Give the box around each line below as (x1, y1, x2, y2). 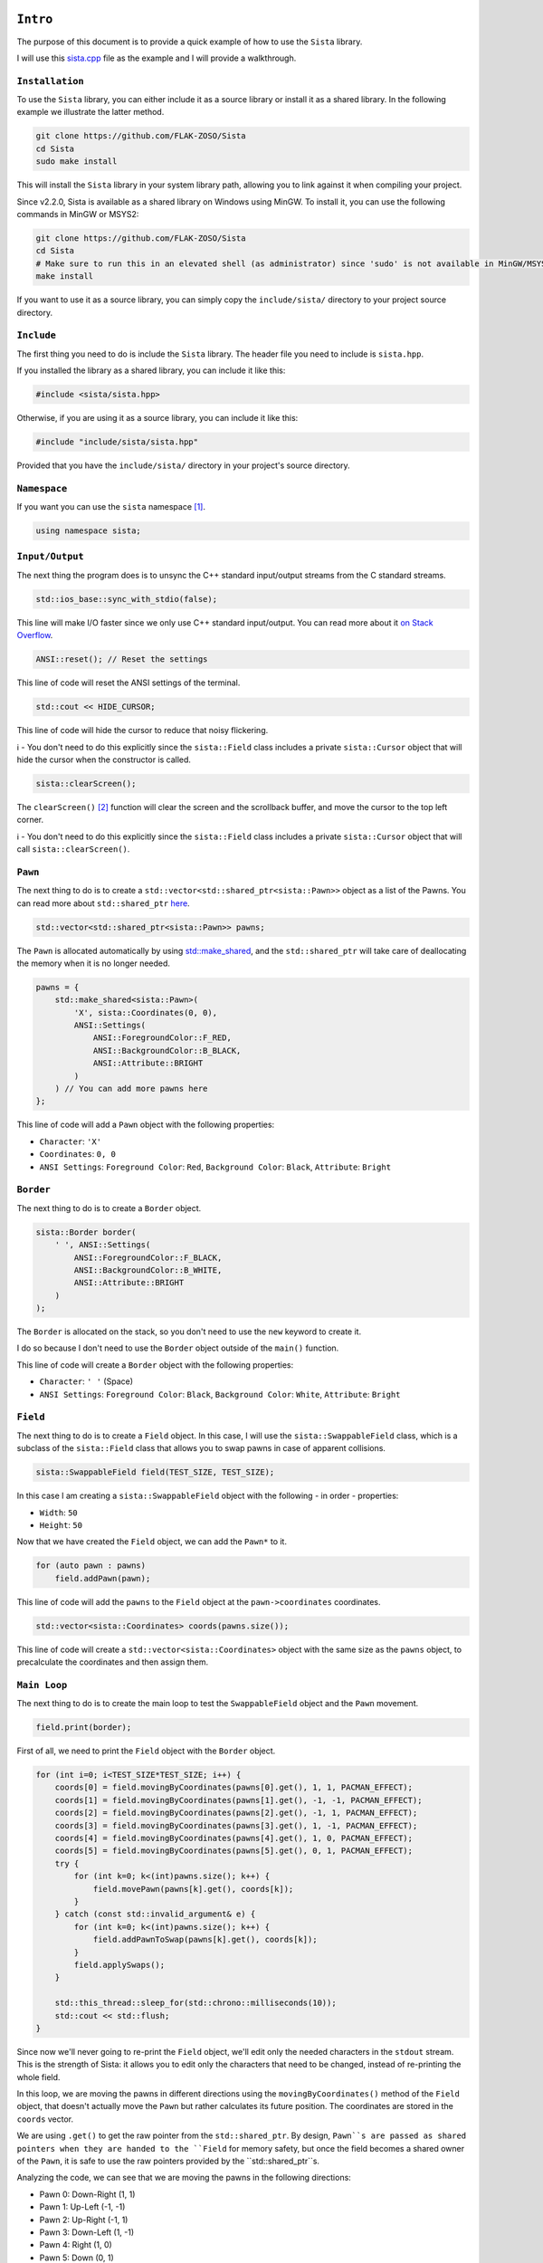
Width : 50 (39, 1507, 78, 1518)
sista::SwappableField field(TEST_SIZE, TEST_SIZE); (35, 1467, 275, 1477)
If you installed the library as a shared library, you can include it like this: (16, 365, 286, 376)
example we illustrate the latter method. (16, 107, 165, 118)
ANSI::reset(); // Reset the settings (35, 654, 208, 664)
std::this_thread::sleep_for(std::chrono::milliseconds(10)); (54, 1998, 337, 2009)
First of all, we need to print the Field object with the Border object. (16, 1745, 276, 1756)
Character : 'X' (39, 1136, 102, 1147)
